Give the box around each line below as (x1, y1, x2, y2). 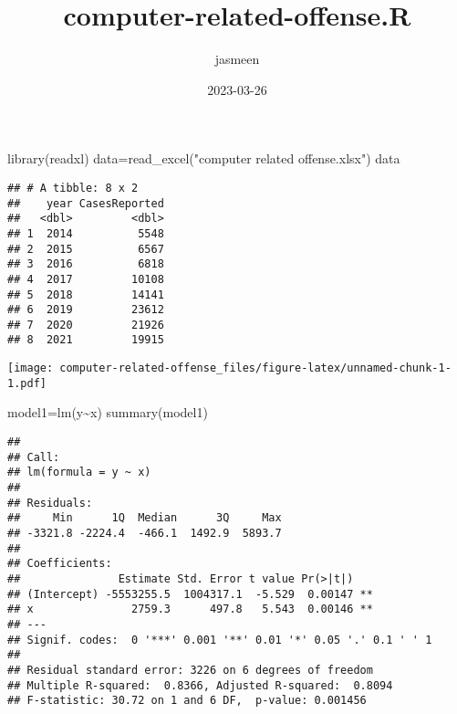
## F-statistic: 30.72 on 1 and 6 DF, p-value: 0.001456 (7, 694, 367, 708)
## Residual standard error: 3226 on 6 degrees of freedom (7, 663, 373, 677)
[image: (7, 362, 54, 375)
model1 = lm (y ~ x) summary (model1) (7, 403, 208, 422)
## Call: (7, 450, 60, 464)
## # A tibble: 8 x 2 (7, 181, 139, 194)
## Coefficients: (7, 557, 112, 571)
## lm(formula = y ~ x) (7, 466, 151, 479)
